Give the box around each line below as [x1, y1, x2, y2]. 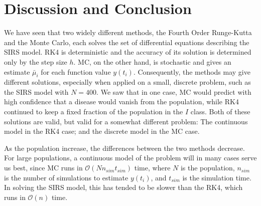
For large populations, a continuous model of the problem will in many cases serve [4, 152, 257, 163]
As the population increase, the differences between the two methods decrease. [4, 142, 245, 153]
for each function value [41, 66, 111, 77]
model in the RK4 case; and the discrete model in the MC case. [4, 126, 200, 136]
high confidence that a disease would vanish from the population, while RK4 [4, 96, 239, 107]
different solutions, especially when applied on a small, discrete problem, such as [4, 77, 251, 87]
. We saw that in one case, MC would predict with [96, 86, 251, 97]
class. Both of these [190, 106, 250, 117]
